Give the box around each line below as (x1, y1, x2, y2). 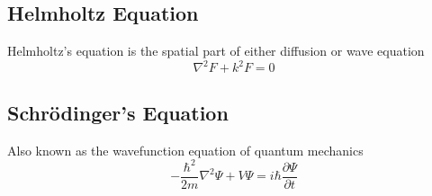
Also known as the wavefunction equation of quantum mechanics (7, 140, 364, 159)
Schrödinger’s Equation (7, 98, 229, 126)
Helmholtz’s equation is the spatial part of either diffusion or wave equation (7, 41, 425, 60)
